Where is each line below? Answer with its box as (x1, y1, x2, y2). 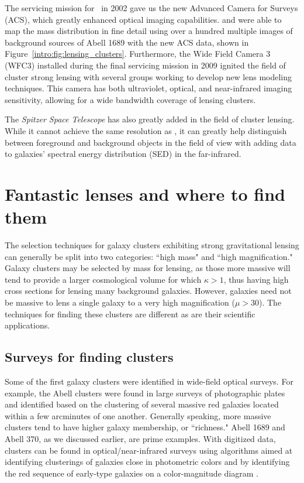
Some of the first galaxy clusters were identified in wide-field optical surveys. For (5, 375, 293, 387)
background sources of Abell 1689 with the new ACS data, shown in (5, 36, 249, 48)
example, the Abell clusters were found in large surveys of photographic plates (5, 386, 285, 399)
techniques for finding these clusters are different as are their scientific (5, 307, 255, 320)
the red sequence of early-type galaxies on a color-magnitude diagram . (5, 467, 258, 479)
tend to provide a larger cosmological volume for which (5, 273, 202, 285)
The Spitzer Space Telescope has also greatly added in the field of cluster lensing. (5, 113, 295, 125)
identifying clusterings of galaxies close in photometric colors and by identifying (5, 455, 290, 468)
